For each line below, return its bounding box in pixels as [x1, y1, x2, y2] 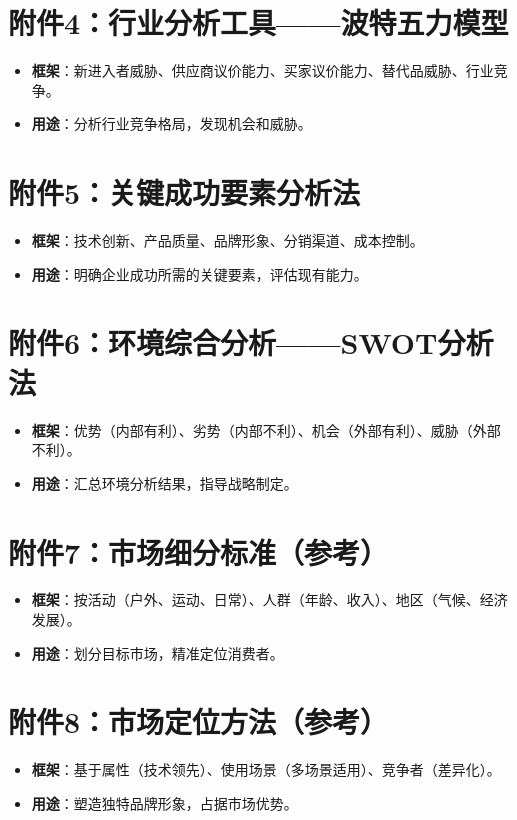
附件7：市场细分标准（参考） [8, 531, 389, 572]
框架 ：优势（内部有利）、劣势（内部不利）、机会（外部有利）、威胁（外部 [31, 419, 501, 440]
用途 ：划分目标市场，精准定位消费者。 [31, 642, 284, 663]
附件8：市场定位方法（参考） [8, 701, 389, 742]
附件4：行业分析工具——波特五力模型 [8, 2, 509, 43]
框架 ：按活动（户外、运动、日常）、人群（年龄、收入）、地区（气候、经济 [31, 589, 508, 610]
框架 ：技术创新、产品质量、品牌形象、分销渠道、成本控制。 [31, 230, 424, 251]
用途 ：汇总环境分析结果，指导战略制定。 [31, 472, 298, 493]
